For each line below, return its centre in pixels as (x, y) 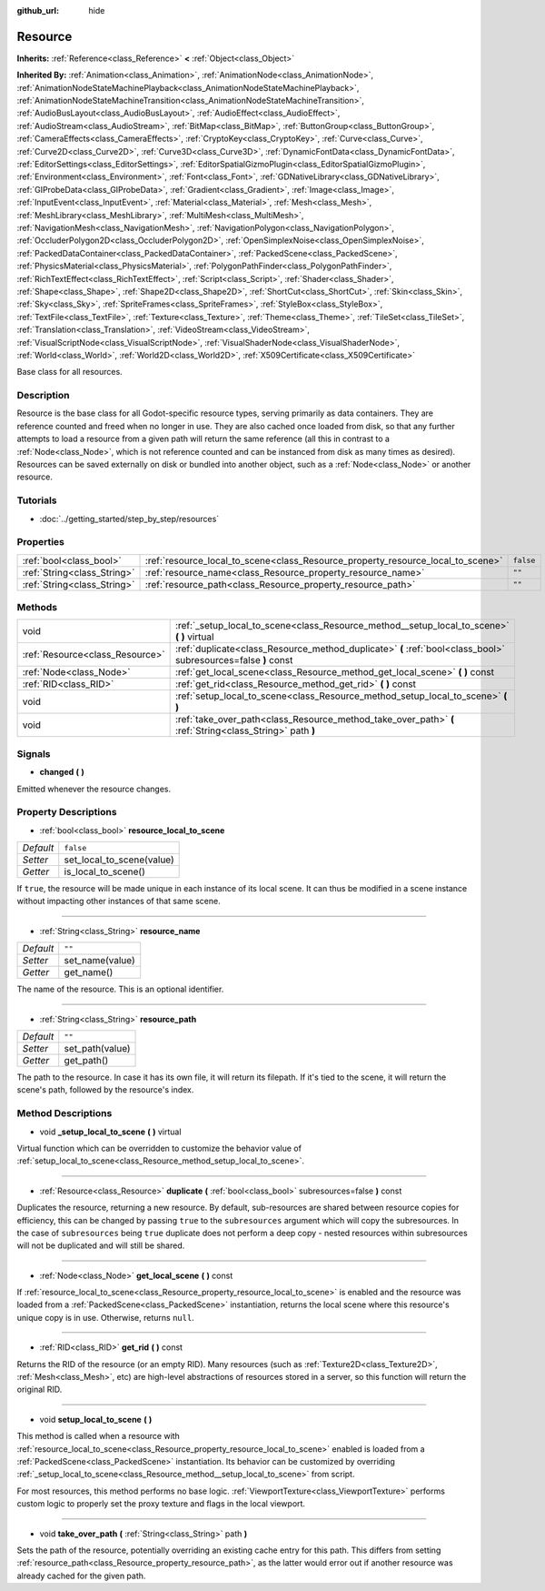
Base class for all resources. (69, 372)
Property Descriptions (67, 812)
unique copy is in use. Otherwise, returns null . (105, 1317)
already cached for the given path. (81, 1576)
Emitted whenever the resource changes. (94, 789)
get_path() (86, 1061)
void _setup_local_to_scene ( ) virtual (110, 1132)
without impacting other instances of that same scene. (119, 901)
